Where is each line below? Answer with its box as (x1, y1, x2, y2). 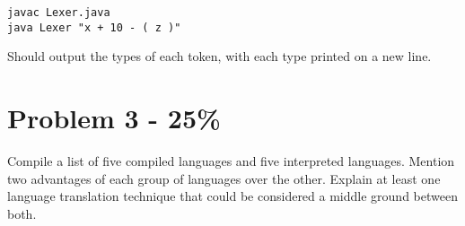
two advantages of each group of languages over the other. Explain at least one (7, 169, 441, 187)
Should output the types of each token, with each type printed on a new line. (7, 47, 432, 65)
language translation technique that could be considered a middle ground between (7, 187, 458, 205)
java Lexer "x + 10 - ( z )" (7, 21, 181, 34)
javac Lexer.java (7, 6, 110, 19)
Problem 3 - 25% (7, 100, 221, 136)
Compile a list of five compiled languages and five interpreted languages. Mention (7, 152, 455, 170)
